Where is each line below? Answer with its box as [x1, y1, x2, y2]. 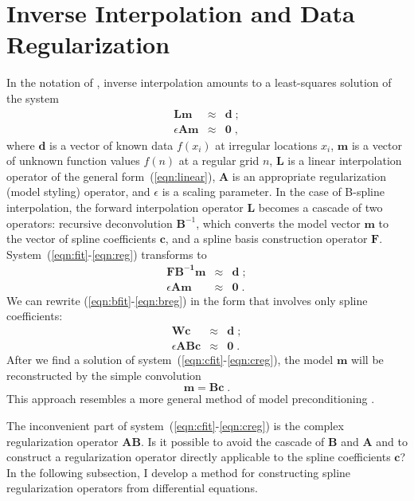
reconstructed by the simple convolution [6, 366, 201, 383]
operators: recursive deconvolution [6, 214, 173, 231]
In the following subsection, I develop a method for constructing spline [6, 464, 351, 480]
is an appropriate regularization [232, 167, 387, 184]
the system [6, 89, 59, 106]
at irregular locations [215, 136, 318, 153]
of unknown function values [6, 152, 140, 169]
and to [376, 433, 408, 449]
